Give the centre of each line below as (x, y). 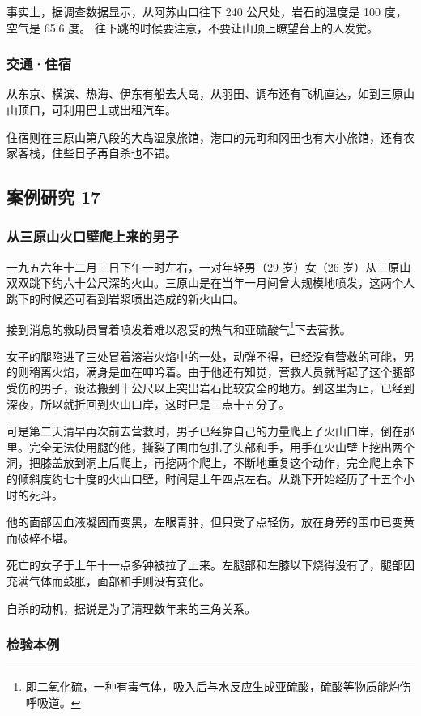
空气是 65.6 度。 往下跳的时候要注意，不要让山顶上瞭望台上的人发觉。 (192, 27)
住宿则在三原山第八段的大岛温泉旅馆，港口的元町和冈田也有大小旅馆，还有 (205, 137)
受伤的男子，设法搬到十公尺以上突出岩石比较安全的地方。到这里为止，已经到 (210, 388)
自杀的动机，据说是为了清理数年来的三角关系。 (131, 608)
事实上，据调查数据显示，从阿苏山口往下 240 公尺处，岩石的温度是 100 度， (207, 11)
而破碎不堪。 (40, 537)
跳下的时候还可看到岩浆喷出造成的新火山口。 (125, 298)
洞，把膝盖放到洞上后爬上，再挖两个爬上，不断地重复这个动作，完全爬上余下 (210, 463)
